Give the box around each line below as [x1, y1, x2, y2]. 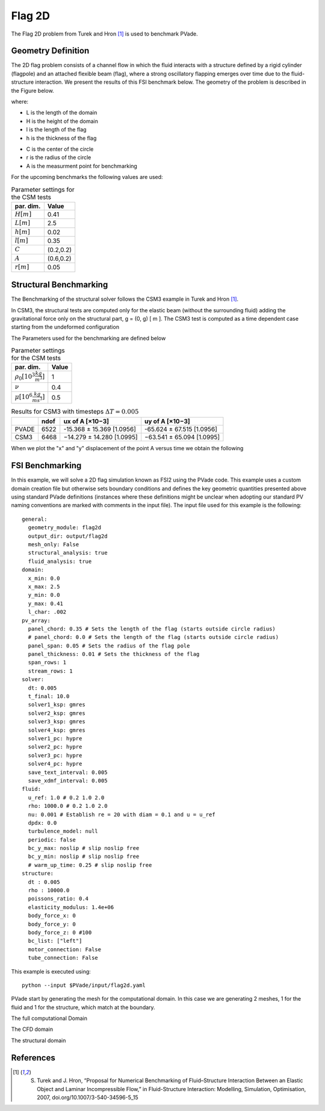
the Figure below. [11, 87, 54, 94]
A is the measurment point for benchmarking [26, 162, 138, 169]
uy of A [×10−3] [144, 417, 191, 426]
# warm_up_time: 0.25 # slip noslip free [28, 861, 152, 868]
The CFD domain [11, 1025, 54, 1033]
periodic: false [28, 836, 76, 843]
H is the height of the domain [26, 118, 99, 125]
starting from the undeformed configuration [11, 323, 120, 331]
